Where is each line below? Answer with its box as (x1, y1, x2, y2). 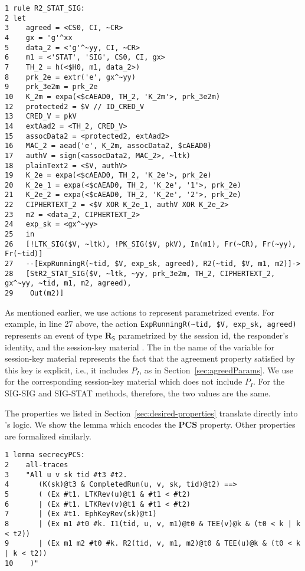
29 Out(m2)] (5, 289, 64, 298)
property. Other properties (199, 418, 296, 431)
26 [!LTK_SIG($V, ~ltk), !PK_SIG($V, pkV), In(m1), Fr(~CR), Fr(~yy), (5, 239, 296, 248)
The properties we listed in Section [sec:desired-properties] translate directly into (5, 406, 298, 419)
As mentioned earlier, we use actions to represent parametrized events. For (5, 306, 274, 318)
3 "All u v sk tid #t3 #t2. (5, 470, 127, 479)
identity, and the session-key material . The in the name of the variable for (5, 340, 274, 353)
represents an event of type (5, 329, 103, 341)
